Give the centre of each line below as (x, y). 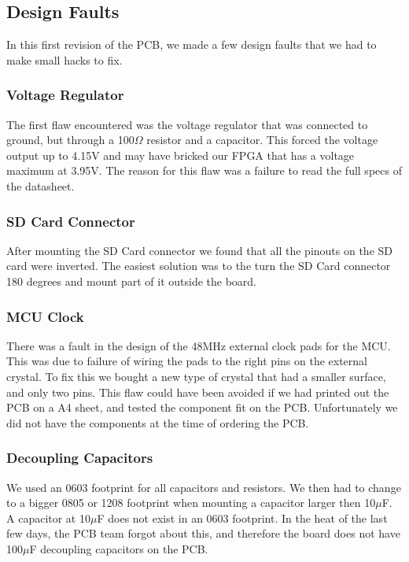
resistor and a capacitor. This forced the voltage (262, 140)
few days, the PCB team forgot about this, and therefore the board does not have (203, 533)
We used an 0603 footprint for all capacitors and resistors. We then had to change (204, 487)
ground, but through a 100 (70, 140)
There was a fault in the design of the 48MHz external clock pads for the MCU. (199, 345)
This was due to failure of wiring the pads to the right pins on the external (187, 361)
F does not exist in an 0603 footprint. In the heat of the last (242, 518)
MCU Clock (45, 316)
